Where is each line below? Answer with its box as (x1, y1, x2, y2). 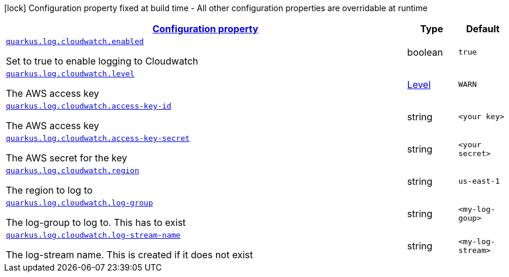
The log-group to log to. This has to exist (6, 217, 186, 228)
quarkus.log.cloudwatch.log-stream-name (6, 231, 181, 239)
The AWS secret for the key (6, 152, 127, 164)
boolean (407, 46, 443, 58)
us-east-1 (458, 177, 500, 185)
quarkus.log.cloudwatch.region (6, 166, 139, 175)
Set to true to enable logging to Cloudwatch (6, 55, 198, 67)
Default (466, 23, 500, 35)
